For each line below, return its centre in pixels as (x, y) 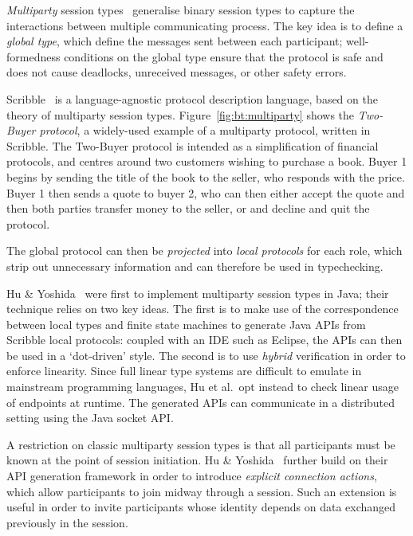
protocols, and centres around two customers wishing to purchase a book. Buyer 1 (207, 161)
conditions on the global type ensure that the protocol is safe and (224, 56)
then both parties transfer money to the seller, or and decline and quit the (188, 208)
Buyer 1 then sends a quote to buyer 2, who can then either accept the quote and (206, 192)
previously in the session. (67, 522)
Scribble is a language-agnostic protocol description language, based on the (192, 98)
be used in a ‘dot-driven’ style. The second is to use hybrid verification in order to (206, 355)
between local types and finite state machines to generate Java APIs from (186, 324)
